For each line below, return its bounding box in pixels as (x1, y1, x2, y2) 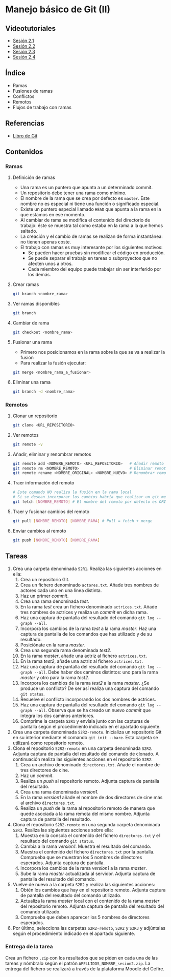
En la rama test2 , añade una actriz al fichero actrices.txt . (20, 658, 143, 664)
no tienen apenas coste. (20, 239, 71, 245)
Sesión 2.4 (12, 54, 36, 60)
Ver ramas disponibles (12, 301, 60, 307)
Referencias (5, 119, 45, 128)
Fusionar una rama (12, 339, 52, 345)
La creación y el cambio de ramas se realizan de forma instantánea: (20, 233, 163, 239)
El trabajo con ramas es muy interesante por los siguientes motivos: (20, 245, 163, 251)
